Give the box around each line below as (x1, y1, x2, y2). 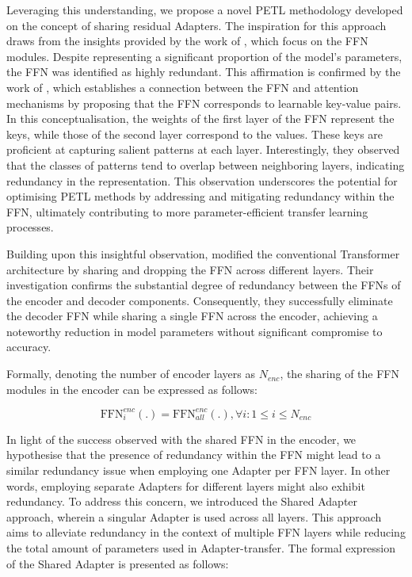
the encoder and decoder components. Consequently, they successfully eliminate (6, 292, 393, 308)
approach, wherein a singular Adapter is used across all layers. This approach (6, 508, 382, 525)
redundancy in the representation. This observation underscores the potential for (6, 172, 398, 189)
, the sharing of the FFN (280, 365, 400, 382)
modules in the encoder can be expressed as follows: (6, 380, 257, 397)
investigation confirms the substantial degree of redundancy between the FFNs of (6, 277, 401, 293)
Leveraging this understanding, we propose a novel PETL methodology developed (6, 2, 403, 17)
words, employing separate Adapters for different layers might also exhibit (6, 477, 365, 494)
